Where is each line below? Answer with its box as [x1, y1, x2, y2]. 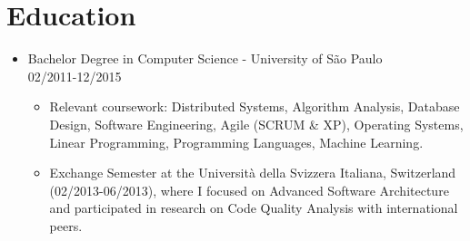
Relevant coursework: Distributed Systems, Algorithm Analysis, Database [49, 97, 460, 116]
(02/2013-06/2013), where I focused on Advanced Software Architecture [49, 180, 449, 199]
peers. [49, 216, 83, 235]
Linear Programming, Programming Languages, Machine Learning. [49, 132, 424, 151]
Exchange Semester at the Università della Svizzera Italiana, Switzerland [49, 163, 456, 182]
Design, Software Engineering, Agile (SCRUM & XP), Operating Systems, [49, 114, 464, 133]
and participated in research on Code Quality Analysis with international [49, 198, 458, 217]
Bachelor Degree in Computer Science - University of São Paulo [27, 49, 383, 68]
